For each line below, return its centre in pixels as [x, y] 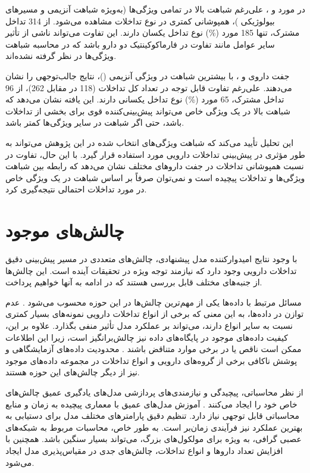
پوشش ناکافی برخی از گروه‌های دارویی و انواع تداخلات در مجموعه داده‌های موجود [151, 360]
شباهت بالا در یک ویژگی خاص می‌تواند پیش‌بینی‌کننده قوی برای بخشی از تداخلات [148, 111]
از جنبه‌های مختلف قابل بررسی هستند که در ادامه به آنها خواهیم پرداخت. [134, 282]
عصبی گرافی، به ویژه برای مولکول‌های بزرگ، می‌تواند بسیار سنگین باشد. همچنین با [154, 439]
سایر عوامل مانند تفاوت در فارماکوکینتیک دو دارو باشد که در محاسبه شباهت [140, 44]
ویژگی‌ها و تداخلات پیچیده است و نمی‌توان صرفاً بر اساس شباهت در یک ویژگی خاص [155, 177]
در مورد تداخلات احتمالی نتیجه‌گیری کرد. [76, 189]
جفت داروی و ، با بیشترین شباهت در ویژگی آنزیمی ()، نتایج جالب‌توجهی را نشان [148, 75]
